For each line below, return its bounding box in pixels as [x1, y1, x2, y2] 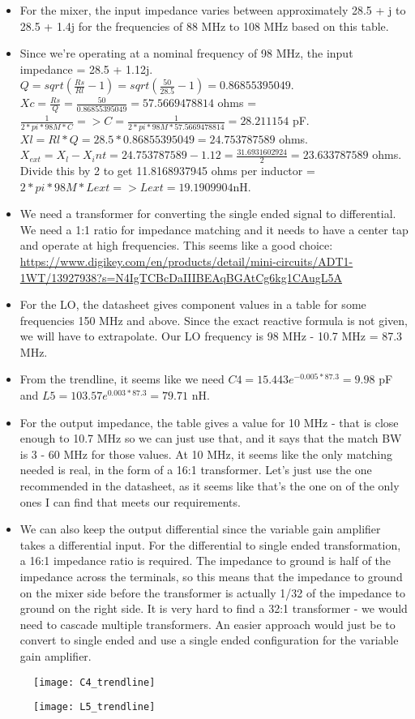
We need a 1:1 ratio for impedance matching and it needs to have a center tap [19, 220, 409, 238]
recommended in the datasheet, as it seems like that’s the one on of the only [19, 477, 400, 494]
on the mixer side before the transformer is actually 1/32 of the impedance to [19, 584, 406, 601]
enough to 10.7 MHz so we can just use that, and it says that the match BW [19, 430, 402, 447]
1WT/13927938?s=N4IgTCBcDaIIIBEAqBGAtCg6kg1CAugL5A [19, 268, 343, 285]
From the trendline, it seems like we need [19, 370, 225, 387]
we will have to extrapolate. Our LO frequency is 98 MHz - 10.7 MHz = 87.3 [19, 327, 403, 345]
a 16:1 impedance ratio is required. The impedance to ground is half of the [19, 552, 391, 569]
